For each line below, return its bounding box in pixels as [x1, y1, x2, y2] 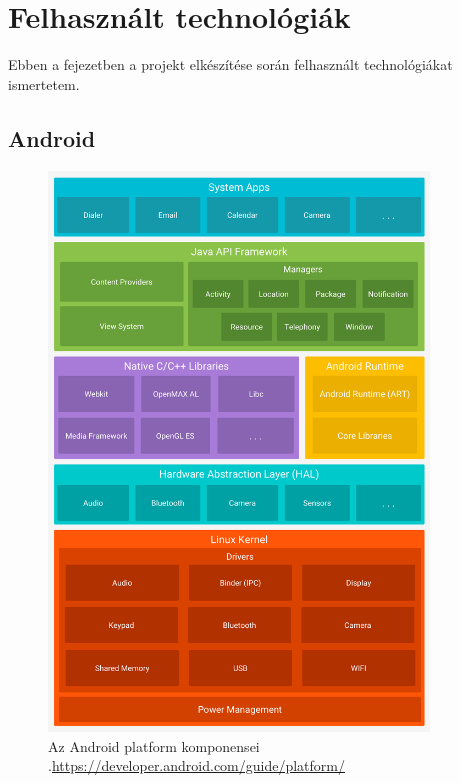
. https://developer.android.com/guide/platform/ [48, 755, 345, 776]
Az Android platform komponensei [48, 735, 260, 756]
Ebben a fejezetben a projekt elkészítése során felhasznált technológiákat [8, 54, 453, 75]
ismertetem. [8, 73, 80, 94]
